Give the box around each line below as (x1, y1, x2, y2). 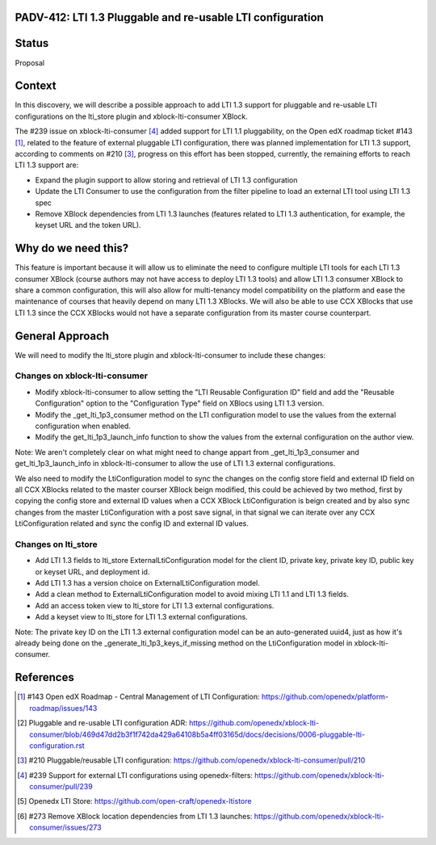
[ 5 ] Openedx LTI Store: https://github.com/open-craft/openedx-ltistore (17, 797, 252, 806)
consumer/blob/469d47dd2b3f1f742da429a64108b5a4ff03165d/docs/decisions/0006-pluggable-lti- (29, 729, 366, 739)
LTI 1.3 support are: (15, 160, 79, 170)
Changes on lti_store (15, 538, 99, 549)
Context (15, 79, 57, 93)
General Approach (15, 329, 109, 343)
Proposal (15, 57, 44, 68)
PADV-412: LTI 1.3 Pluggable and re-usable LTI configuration (15, 11, 325, 24)
